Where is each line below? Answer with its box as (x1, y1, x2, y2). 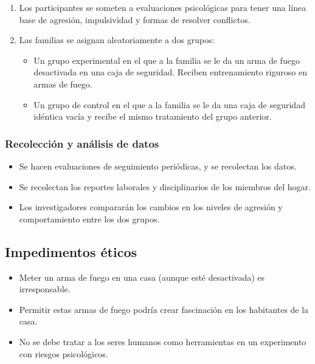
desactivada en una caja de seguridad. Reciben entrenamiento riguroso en (33, 66, 307, 78)
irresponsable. (19, 283, 71, 295)
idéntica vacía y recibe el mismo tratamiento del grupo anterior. (33, 110, 272, 123)
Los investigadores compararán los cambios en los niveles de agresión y (19, 201, 283, 213)
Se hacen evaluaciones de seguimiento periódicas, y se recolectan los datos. (19, 159, 297, 172)
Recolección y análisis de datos (5, 136, 159, 151)
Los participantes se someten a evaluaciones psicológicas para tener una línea (19, 1, 306, 13)
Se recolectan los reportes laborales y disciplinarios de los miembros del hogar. (19, 180, 311, 193)
